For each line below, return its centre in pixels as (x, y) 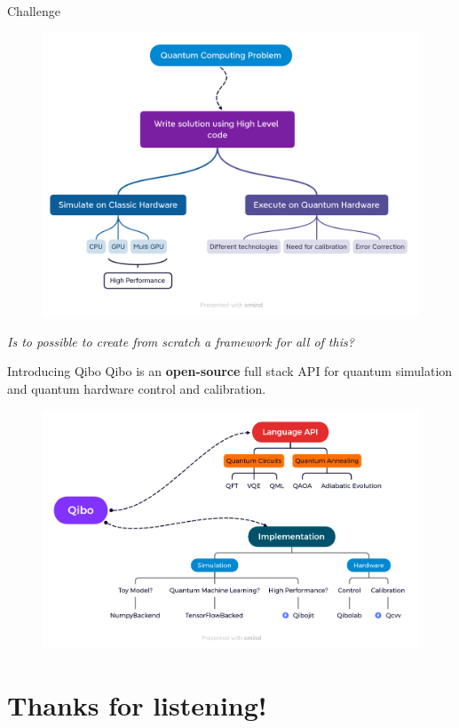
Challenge (34, 11)
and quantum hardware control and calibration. (137, 389)
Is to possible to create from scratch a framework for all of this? (181, 341)
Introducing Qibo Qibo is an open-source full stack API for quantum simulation (230, 371)
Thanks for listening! (137, 704)
